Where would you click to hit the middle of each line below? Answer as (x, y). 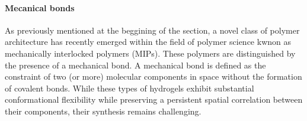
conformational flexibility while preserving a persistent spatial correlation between (154, 99)
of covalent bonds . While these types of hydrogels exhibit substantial (129, 88)
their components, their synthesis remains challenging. (103, 111)
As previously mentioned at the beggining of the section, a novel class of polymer (152, 30)
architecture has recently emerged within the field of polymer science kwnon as (148, 42)
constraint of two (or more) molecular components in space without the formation (153, 76)
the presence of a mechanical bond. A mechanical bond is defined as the (135, 65)
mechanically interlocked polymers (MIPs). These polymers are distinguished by (150, 53)
